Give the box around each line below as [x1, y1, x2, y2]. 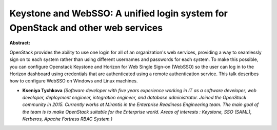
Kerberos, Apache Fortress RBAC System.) [22, 116, 113, 122]
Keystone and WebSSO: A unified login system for [9, 8, 228, 19]
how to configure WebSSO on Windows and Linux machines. [9, 78, 138, 84]
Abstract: [9, 40, 30, 46]
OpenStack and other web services [9, 22, 163, 33]
